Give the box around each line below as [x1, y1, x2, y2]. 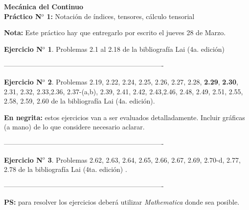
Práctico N [4, 11, 42, 21]
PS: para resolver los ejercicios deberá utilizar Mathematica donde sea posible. [4, 197, 240, 207]
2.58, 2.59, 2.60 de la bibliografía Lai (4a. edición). [4, 96, 155, 106]
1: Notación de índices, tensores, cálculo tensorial [46, 11, 195, 21]
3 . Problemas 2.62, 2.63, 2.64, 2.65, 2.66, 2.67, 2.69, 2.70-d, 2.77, [47, 154, 241, 165]
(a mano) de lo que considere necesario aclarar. [4, 122, 145, 132]
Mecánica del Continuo [4, 1, 83, 11]
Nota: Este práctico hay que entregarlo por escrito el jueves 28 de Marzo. [4, 27, 226, 38]
